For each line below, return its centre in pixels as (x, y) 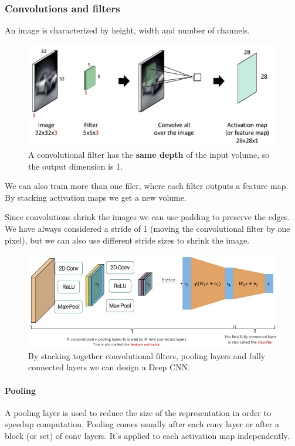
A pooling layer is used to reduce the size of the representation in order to (138, 412)
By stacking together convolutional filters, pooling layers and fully (147, 355)
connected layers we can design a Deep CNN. (109, 367)
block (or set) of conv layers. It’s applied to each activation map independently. (147, 435)
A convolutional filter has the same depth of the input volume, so (149, 155)
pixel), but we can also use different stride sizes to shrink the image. (127, 240)
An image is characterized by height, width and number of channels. (127, 30)
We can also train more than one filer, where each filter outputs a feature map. (147, 186)
